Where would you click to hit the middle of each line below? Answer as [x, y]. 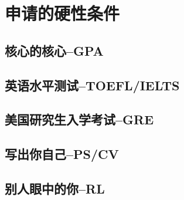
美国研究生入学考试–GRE [79, 119]
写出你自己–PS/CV [62, 154]
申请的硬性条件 [62, 13]
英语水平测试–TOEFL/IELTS [92, 85]
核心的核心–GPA [54, 50]
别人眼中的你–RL [55, 188]
